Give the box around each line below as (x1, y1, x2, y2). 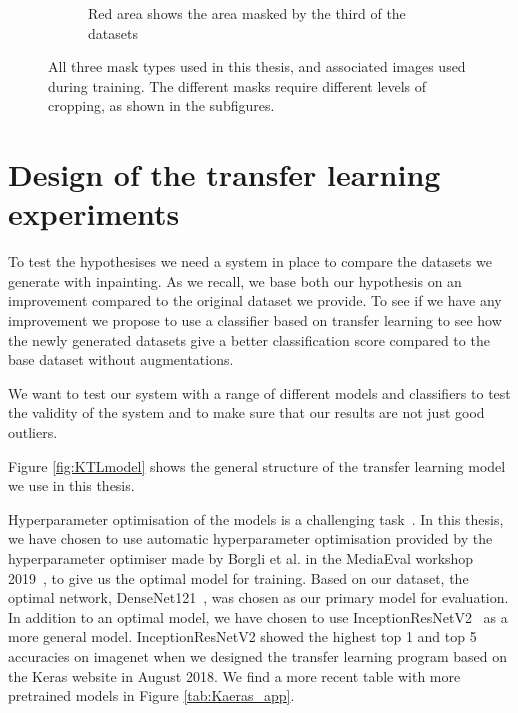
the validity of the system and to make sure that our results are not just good (8, 402, 485, 423)
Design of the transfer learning (8, 154, 441, 195)
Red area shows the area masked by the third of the (88, 3, 406, 23)
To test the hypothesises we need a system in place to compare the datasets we (8, 251, 492, 272)
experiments (8, 193, 180, 234)
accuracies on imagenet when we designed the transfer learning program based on (8, 645, 508, 666)
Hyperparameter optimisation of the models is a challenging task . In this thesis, (8, 508, 504, 529)
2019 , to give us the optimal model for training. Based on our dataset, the (8, 567, 469, 588)
